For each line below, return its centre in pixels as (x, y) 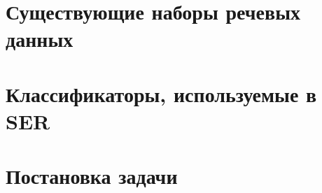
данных (40, 39)
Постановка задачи (92, 176)
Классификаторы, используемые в (161, 93)
